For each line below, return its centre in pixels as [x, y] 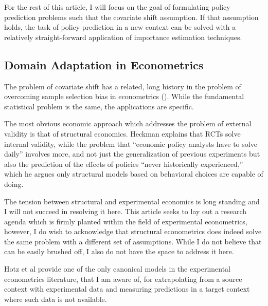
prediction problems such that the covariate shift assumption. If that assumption [131, 17]
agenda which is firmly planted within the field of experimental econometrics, [126, 221]
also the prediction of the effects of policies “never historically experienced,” [124, 164]
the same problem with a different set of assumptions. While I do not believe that [133, 241]
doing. [14, 184]
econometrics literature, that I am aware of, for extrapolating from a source [123, 279]
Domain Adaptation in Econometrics [104, 64]
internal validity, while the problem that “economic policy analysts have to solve [131, 144]
